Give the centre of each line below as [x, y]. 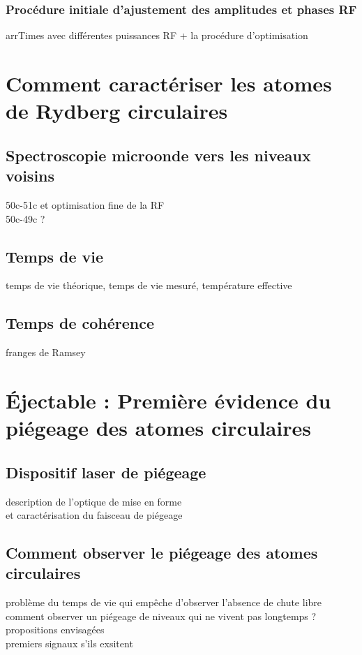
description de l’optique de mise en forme [94, 501]
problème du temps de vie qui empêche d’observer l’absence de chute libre [164, 602]
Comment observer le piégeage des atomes [162, 553]
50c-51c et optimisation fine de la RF [85, 204]
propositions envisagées [55, 630]
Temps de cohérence [80, 323]
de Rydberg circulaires [117, 111]
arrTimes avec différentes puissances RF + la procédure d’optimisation [157, 35]
